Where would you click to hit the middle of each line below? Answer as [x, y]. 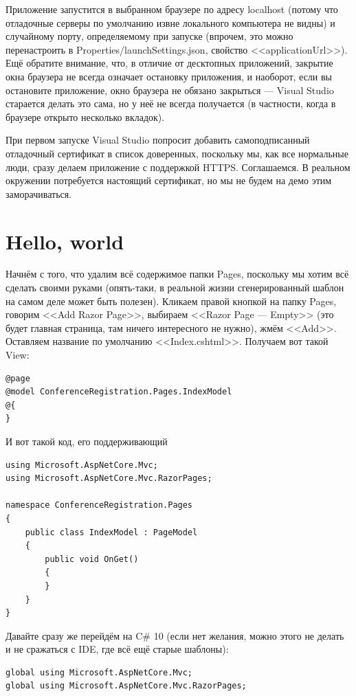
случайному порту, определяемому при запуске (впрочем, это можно [149, 36]
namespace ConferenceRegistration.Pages [99, 505]
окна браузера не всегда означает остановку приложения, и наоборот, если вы [169, 76]
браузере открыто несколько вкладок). [85, 116]
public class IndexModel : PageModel [111, 532]
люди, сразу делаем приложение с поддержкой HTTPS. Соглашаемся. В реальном [178, 167]
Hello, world [65, 241]
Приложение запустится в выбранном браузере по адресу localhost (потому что [172, 9]
